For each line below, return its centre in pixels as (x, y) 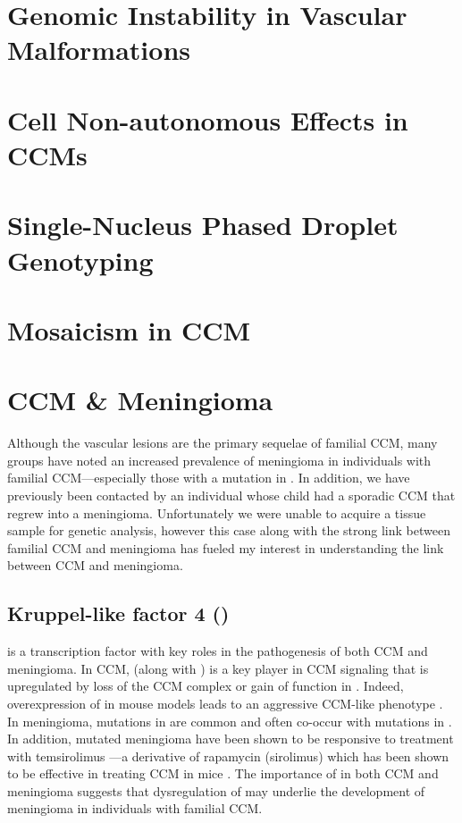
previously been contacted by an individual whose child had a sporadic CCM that (231, 495)
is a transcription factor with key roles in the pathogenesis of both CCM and (218, 651)
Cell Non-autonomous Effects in (208, 119)
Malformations (99, 50)
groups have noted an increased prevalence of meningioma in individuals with (219, 460)
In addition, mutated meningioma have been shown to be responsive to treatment (231, 739)
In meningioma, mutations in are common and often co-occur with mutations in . (230, 721)
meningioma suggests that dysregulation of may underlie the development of (216, 790)
